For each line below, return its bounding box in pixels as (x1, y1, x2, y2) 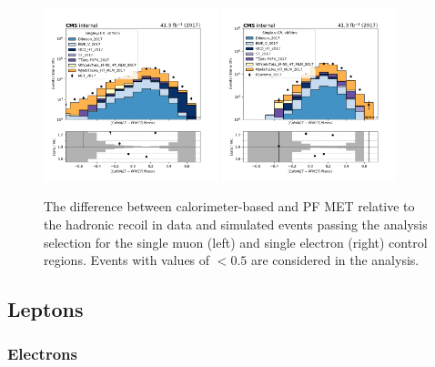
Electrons (7, 342, 77, 365)
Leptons (7, 295, 84, 323)
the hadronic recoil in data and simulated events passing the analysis (44, 214, 428, 233)
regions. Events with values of (44, 250, 210, 270)
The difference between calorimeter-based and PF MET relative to (44, 197, 415, 216)
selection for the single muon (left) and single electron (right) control (44, 232, 428, 251)
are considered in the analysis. (250, 250, 420, 270)
